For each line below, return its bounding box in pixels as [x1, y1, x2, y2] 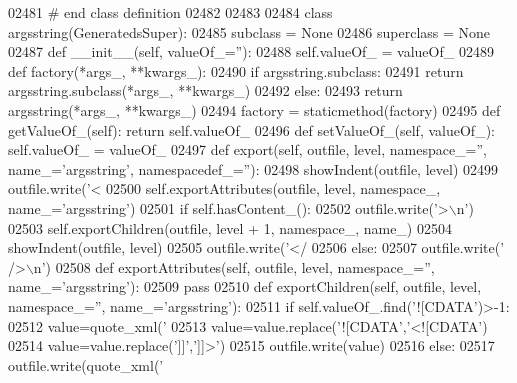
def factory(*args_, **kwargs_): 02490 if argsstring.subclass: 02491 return [8, 60, 464, 81]
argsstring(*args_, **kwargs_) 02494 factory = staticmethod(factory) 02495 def [8, 99, 501, 120]
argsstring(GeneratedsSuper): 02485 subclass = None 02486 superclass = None [8, 21, 491, 42]
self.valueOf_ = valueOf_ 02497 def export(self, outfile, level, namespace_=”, [8, 139, 488, 160]
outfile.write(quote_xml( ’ [8, 354, 164, 375]
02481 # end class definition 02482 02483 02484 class [8, 2, 333, 22]
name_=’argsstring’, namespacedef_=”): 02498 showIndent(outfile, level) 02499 [8, 158, 498, 179]
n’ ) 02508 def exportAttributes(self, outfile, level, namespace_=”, [33, 256, 435, 277]
